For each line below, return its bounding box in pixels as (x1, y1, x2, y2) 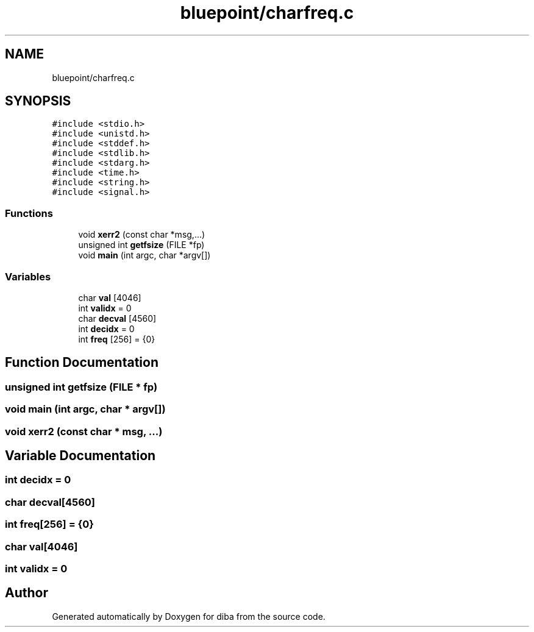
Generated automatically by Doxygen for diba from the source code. (52, 611, 326, 622)
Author (5, 585, 48, 601)
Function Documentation (5, 355, 158, 371)
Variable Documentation (5, 447, 156, 463)
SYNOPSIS (5, 93, 71, 109)
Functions (5, 207, 53, 219)
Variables (5, 270, 51, 283)
